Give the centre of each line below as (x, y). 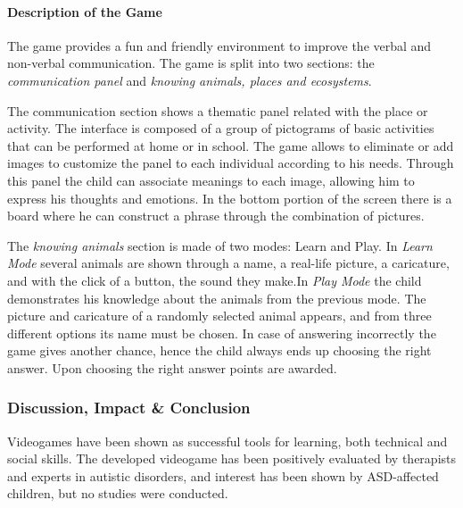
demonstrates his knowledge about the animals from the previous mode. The (217, 298)
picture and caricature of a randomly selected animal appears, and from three (219, 316)
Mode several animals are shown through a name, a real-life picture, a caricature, (228, 263)
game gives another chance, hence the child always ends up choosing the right (219, 350)
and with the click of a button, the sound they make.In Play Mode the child (215, 280)
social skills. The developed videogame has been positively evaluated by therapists (232, 458)
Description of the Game (85, 11)
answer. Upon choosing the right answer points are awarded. (172, 367)
